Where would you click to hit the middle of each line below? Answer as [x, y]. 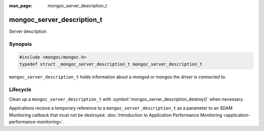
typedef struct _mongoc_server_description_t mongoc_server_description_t [111, 64]
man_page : [21, 6]
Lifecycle [20, 89]
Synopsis [20, 44]
